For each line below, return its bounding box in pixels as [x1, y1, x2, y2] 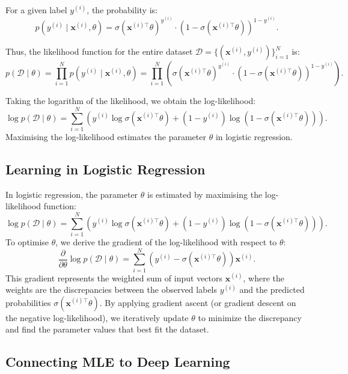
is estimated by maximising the [147, 188, 263, 200]
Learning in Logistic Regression [5, 159, 206, 178]
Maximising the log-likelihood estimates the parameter [5, 130, 206, 143]
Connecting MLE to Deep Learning [5, 352, 230, 371]
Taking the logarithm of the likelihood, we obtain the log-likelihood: [5, 94, 256, 107]
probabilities [5, 296, 51, 308]
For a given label [5, 4, 67, 16]
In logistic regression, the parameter [5, 188, 138, 200]
